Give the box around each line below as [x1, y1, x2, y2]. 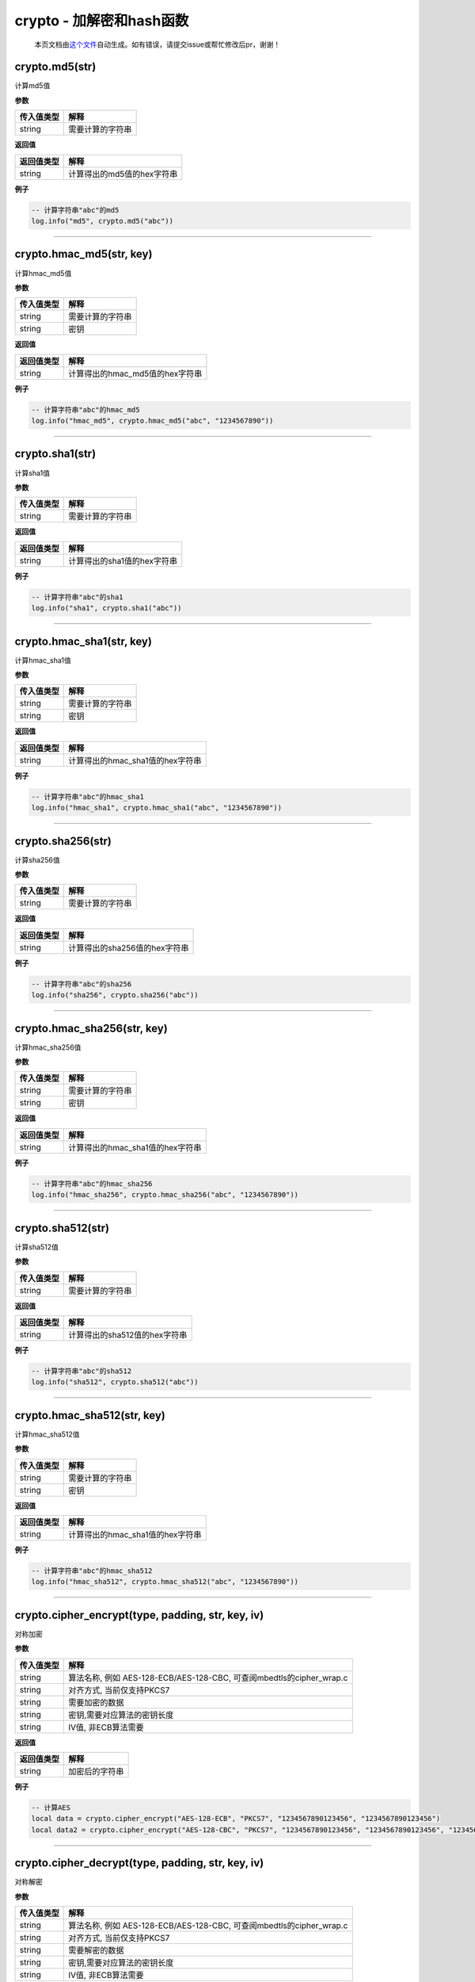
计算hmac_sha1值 [14, 655, 71, 665]
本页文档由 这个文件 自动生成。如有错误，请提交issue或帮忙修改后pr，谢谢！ [34, 40, 281, 49]
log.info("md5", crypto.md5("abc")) [31, 216, 174, 225]
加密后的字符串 [68, 1766, 124, 1777]
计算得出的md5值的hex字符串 [68, 168, 178, 179]
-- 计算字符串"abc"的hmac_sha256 [31, 1179, 153, 1188]
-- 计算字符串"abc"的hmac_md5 [31, 405, 140, 414]
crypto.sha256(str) [14, 834, 112, 848]
